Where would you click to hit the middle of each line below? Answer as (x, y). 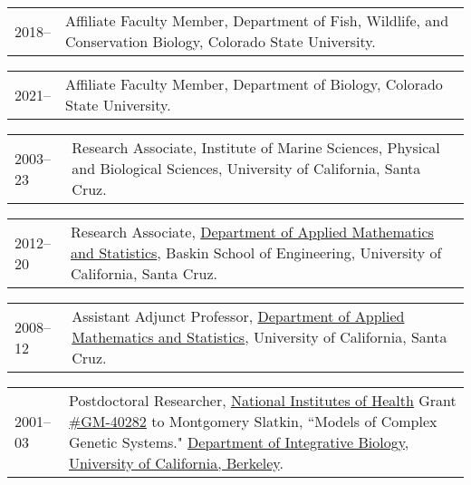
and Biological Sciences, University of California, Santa (246, 168)
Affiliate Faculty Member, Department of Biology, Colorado (254, 84)
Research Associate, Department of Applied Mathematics (252, 232)
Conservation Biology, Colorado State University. (221, 41)
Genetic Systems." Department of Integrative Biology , (239, 442)
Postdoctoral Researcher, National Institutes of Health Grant (262, 400)
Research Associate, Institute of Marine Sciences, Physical (256, 147)
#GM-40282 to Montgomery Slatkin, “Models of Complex (253, 421)
